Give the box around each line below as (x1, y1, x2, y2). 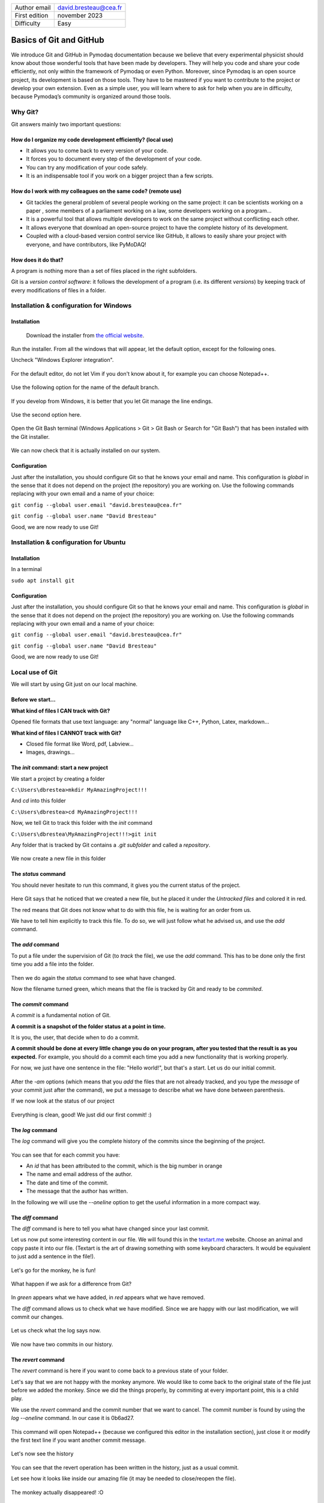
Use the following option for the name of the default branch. (11, 384, 160, 391)
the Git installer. (11, 433, 50, 440)
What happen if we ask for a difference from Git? (11, 1280, 132, 1287)
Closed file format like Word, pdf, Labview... (26, 740, 134, 747)
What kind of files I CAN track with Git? (11, 707, 110, 714)
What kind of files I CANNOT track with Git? (11, 729, 122, 736)
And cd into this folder (11, 797, 66, 804)
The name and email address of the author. (26, 1171, 133, 1178)
